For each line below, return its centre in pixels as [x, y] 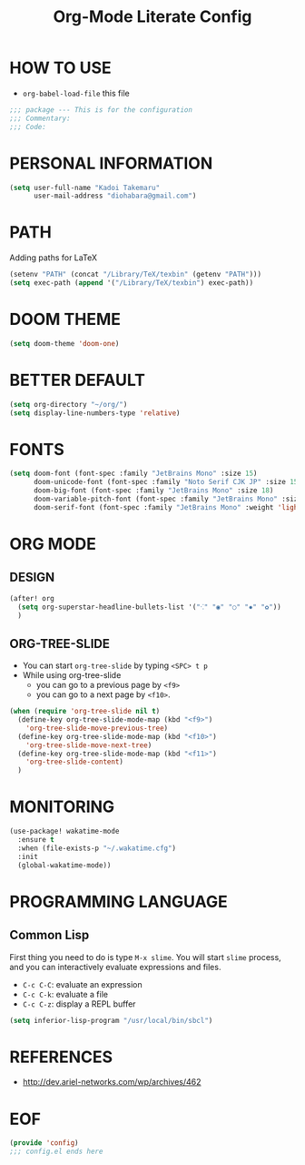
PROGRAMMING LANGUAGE [119, 902]
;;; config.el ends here [56, 1152]
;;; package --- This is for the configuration [101, 110]
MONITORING [62, 807]
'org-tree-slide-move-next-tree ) [89, 745]
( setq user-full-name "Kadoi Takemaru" [85, 187]
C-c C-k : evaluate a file [65, 994]
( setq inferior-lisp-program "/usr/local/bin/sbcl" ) [111, 1020]
